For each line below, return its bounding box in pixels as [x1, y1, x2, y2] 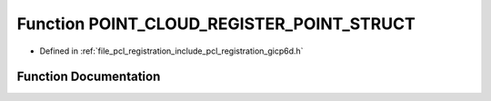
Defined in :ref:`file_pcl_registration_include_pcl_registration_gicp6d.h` [39, 45, 304, 56]
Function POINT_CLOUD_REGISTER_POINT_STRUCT [16, 14, 416, 34]
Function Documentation [16, 69, 161, 85]
